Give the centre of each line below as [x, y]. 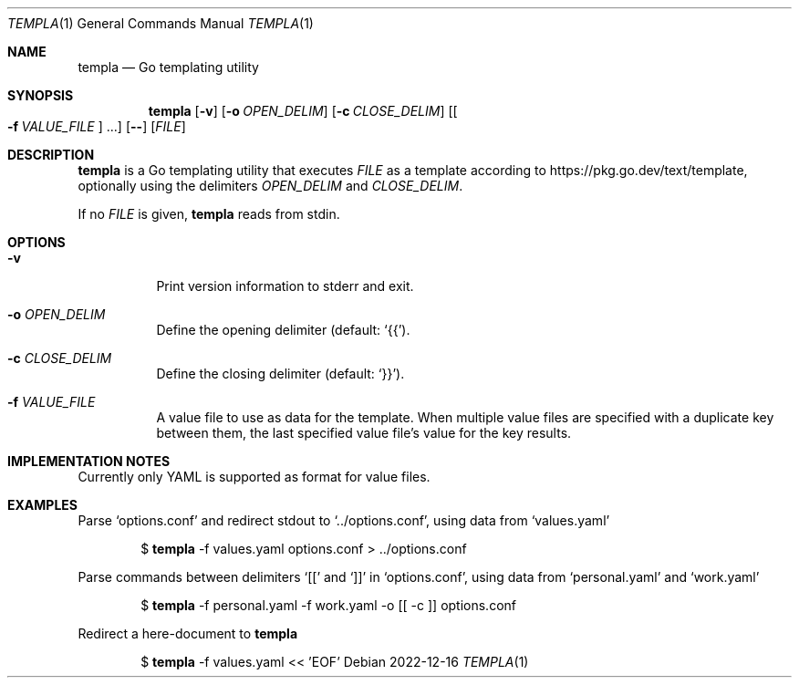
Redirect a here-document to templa [188, 633]
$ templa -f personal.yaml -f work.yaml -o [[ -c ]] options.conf [328, 605]
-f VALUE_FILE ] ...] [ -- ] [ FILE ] [97, 126]
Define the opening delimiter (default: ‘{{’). [283, 330]
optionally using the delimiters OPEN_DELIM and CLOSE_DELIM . [270, 186]
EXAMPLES [42, 505]
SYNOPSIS [41, 95]
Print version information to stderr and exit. [285, 286]
